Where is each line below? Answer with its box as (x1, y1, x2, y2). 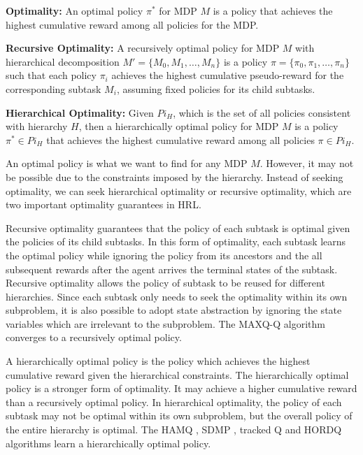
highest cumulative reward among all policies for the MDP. (6, 17, 259, 31)
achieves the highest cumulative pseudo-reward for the (111, 68, 344, 82)
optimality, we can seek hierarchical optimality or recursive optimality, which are (6, 183, 352, 198)
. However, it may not (259, 156, 354, 171)
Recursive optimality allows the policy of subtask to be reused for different (6, 275, 325, 290)
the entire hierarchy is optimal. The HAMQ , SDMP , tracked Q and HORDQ (6, 422, 342, 437)
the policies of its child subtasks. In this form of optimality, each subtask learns (6, 234, 346, 249)
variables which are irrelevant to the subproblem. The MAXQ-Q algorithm (6, 316, 325, 331)
